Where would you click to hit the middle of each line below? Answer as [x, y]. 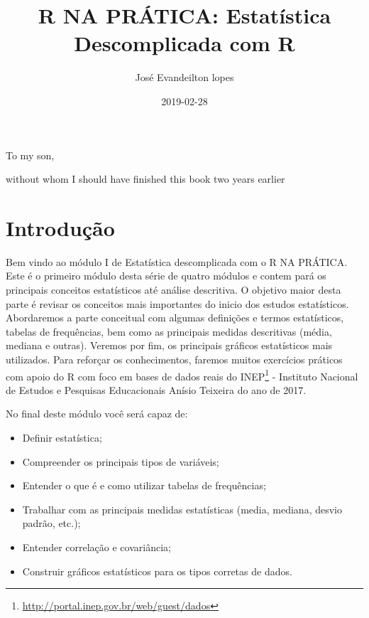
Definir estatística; [62, 437]
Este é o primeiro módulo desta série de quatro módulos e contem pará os [166, 276]
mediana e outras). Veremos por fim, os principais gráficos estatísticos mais [169, 345]
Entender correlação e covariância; [97, 547]
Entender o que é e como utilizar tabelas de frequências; [144, 485]
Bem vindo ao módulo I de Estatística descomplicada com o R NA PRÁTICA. [177, 261]
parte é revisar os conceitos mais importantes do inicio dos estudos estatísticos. [177, 303]
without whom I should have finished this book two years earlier [145, 179]
